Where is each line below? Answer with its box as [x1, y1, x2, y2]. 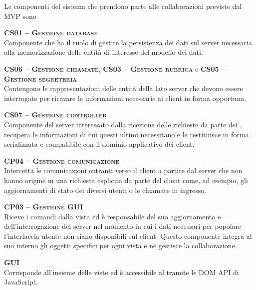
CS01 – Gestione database [4, 27, 98, 38]
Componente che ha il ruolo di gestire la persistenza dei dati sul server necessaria [4, 37, 252, 47]
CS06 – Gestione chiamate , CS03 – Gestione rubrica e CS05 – [4, 63, 226, 74]
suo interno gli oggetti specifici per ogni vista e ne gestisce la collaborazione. [4, 240, 237, 251]
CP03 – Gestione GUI [4, 201, 83, 212]
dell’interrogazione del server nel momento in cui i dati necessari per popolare [4, 221, 242, 231]
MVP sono [4, 10, 36, 21]
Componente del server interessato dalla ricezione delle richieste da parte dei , [4, 119, 242, 129]
